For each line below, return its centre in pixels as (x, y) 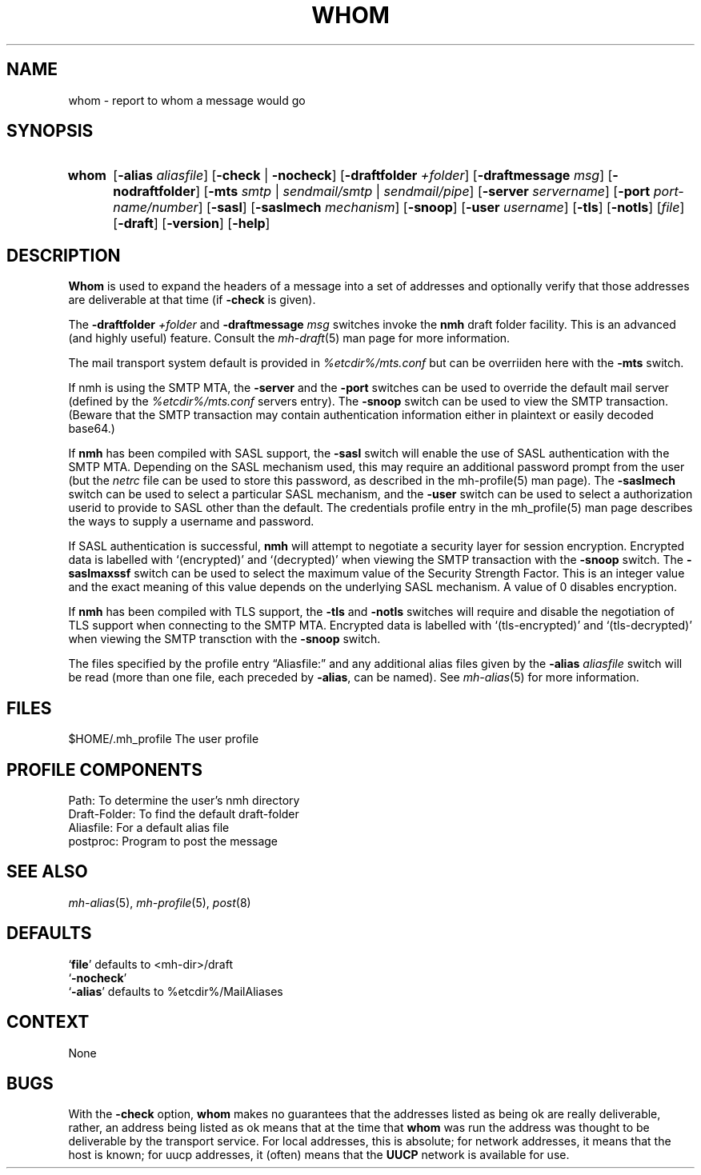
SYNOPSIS (50, 131)
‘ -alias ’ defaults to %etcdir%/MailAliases (176, 991)
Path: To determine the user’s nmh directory (184, 800)
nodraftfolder (154, 192)
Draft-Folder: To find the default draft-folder (184, 813)
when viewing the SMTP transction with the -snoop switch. (224, 639)
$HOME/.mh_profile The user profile (164, 739)
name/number (156, 208)
